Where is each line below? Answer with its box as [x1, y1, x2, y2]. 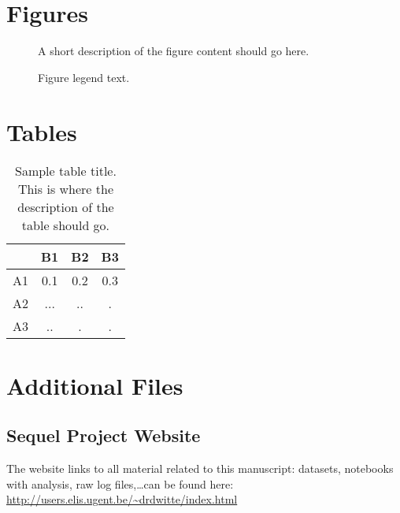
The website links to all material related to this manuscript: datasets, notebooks [6, 460, 394, 477]
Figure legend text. [38, 69, 130, 85]
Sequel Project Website [6, 423, 201, 448]
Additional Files [6, 369, 183, 401]
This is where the [17, 180, 113, 199]
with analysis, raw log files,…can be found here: [6, 475, 234, 492]
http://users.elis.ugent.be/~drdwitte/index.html [6, 491, 238, 507]
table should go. [21, 216, 110, 235]
